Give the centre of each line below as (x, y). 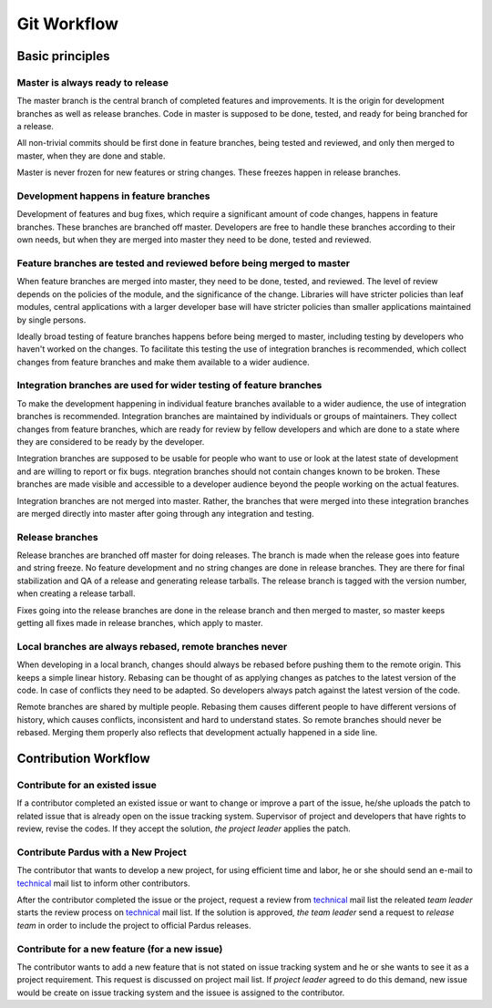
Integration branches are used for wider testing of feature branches (169, 386)
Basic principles (63, 56)
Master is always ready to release (92, 82)
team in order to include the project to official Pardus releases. (134, 925)
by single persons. (51, 320)
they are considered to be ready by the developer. (111, 441)
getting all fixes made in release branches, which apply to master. (140, 623)
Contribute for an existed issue (87, 785)
